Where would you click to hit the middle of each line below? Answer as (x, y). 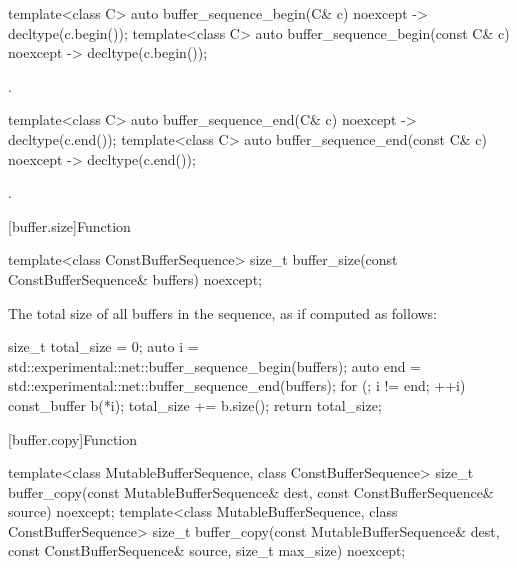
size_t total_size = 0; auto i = (103, 346)
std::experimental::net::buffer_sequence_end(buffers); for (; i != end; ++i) (237, 385)
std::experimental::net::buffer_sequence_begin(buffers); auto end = (214, 365)
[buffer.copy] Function (73, 438)
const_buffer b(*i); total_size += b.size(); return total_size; (195, 404)
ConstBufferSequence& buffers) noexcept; (135, 278)
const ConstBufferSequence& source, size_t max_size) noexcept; (207, 550)
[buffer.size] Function (69, 225)
